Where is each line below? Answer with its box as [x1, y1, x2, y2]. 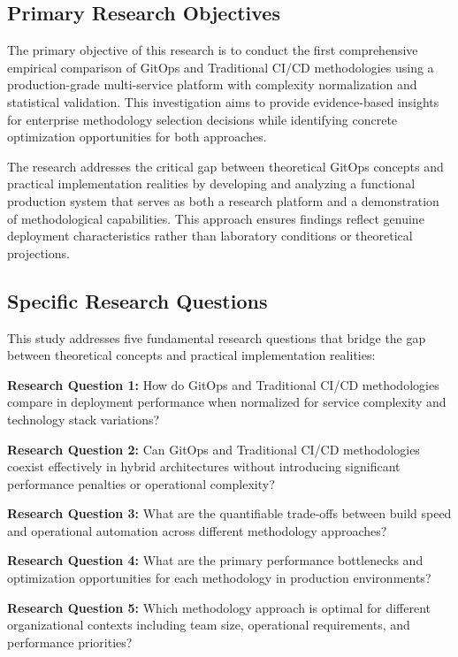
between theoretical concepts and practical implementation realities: [7, 346, 376, 364]
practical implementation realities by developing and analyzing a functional [7, 174, 416, 193]
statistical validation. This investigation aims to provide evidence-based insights [7, 92, 439, 111]
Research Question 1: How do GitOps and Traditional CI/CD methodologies [7, 375, 439, 393]
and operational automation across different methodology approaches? [7, 521, 387, 539]
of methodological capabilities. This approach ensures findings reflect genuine [7, 209, 424, 227]
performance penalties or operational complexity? [7, 474, 275, 493]
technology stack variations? [7, 409, 160, 428]
